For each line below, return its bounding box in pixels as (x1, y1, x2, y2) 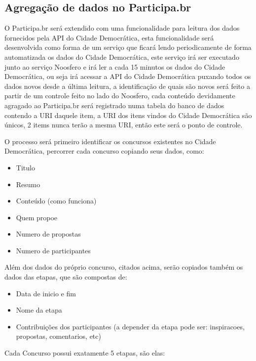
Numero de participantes (16, 245, 91, 255)
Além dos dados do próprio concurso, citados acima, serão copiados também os (4, 262, 243, 272)
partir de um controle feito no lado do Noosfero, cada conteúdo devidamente (4, 90, 235, 101)
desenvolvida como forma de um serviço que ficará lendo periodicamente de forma (4, 42, 252, 52)
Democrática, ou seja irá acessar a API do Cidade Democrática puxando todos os (4, 71, 251, 81)
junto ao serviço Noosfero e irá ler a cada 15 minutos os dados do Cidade (4, 61, 225, 72)
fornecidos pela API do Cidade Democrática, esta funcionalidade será (4, 32, 214, 42)
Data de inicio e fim (16, 288, 76, 298)
